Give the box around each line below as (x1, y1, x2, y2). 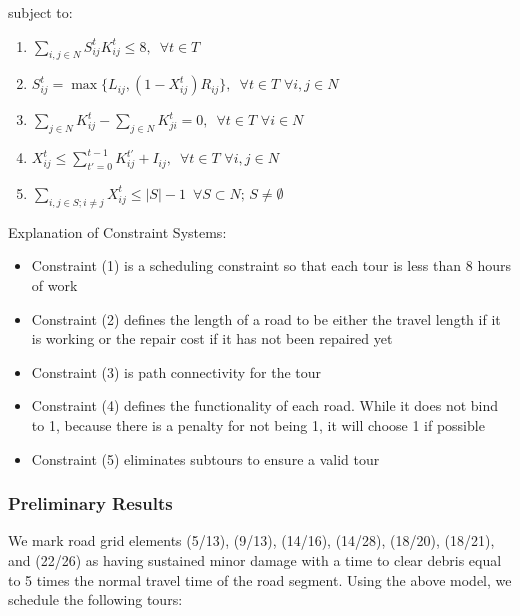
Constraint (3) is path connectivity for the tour (31, 361, 322, 382)
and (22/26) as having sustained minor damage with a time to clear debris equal (8, 549, 502, 570)
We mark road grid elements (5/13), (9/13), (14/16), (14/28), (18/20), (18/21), (8, 530, 495, 551)
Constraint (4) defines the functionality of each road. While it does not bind (31, 395, 499, 416)
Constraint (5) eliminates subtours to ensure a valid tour (31, 448, 380, 469)
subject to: (8, 2, 73, 22)
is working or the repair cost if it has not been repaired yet (31, 328, 393, 349)
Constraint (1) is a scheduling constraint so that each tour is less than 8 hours (31, 255, 511, 276)
